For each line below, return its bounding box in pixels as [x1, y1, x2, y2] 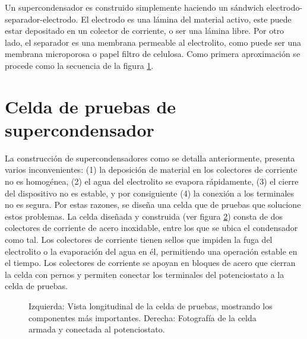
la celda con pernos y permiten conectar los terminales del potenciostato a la [5, 268, 284, 280]
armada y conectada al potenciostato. [29, 323, 165, 335]
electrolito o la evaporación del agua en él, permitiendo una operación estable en [5, 245, 297, 257]
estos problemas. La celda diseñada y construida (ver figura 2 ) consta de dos [5, 210, 283, 222]
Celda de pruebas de [5, 94, 176, 118]
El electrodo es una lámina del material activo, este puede [81, 12, 292, 25]
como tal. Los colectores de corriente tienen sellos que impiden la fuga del [5, 233, 273, 246]
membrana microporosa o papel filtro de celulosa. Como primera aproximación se [5, 47, 300, 60]
